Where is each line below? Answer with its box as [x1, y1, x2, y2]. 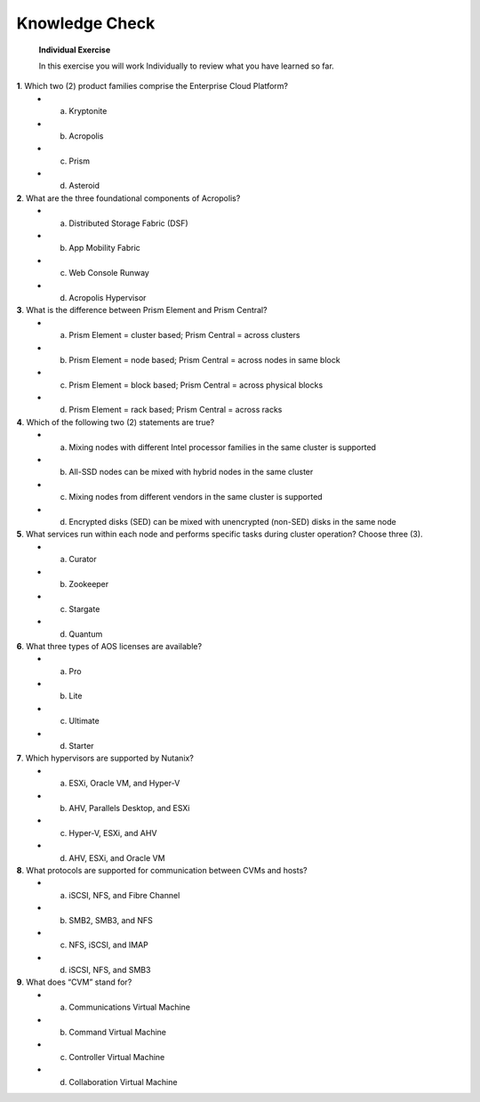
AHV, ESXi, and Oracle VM [68, 852, 165, 863]
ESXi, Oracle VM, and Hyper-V [68, 778, 180, 789]
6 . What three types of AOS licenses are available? [16, 640, 203, 651]
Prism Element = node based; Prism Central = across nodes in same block [68, 354, 341, 365]
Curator [68, 554, 97, 565]
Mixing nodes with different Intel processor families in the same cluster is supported [68, 441, 377, 453]
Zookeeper [68, 578, 109, 589]
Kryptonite [68, 106, 108, 117]
